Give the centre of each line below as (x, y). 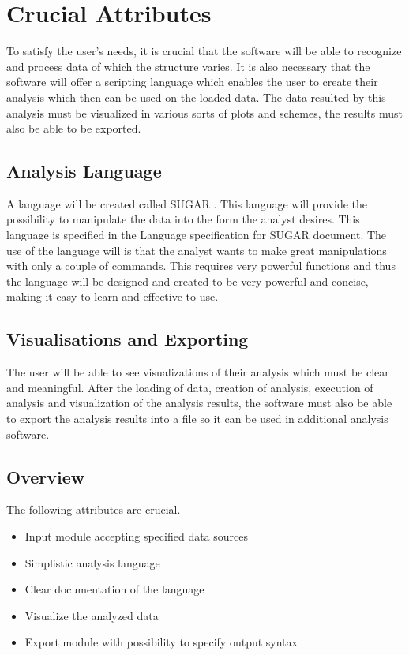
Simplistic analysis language (92, 562)
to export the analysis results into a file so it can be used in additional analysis (197, 419)
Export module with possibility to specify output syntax (161, 642)
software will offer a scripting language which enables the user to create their (192, 82)
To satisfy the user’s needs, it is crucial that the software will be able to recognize (204, 51)
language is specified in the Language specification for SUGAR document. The (197, 235)
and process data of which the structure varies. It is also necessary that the (188, 66)
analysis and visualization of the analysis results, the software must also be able (199, 403)
